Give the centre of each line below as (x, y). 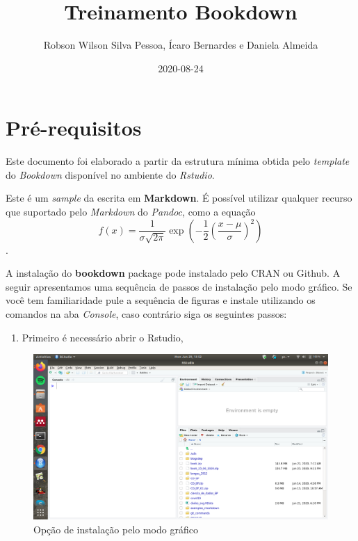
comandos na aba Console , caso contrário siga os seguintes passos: (146, 314)
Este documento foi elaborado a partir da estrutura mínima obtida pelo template (178, 161)
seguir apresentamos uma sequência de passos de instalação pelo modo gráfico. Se (179, 286)
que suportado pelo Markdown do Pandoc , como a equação (131, 212)
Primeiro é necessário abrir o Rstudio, (103, 337)
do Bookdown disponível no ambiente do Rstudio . (110, 174)
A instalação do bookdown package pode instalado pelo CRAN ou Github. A (173, 273)
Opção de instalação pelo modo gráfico (116, 529)
